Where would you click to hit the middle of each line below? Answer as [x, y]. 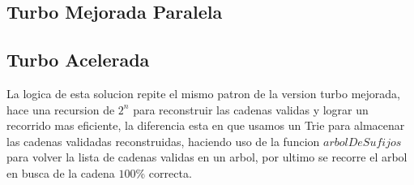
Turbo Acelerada [78, 60]
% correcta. [164, 172]
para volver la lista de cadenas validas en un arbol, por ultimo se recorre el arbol [207, 157]
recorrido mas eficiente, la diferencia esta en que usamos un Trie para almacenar [206, 125]
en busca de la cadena [61, 172]
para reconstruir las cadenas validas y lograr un [251, 109]
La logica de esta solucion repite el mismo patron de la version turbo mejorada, [204, 93]
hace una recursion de [61, 109]
